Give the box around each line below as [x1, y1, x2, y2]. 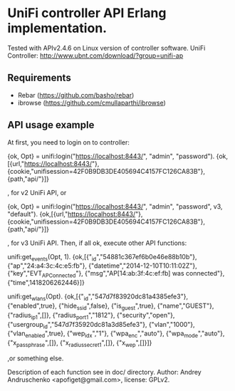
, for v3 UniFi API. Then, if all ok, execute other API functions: [7, 239, 187, 247]
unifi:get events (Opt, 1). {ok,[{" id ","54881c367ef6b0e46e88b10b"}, [7, 252, 197, 263]
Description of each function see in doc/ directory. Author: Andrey [7, 367, 202, 376]
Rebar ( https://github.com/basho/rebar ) [17, 90, 135, 99]
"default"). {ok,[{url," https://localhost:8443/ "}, [7, 209, 143, 218]
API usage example [7, 119, 95, 131]
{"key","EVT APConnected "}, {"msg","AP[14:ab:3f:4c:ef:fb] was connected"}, [7, 269, 225, 279]
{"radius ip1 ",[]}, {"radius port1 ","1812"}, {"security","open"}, [7, 311, 175, 321]
